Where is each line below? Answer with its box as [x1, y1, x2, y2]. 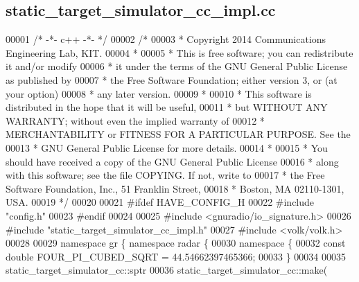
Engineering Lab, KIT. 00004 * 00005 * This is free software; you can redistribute [6, 45, 353, 60]
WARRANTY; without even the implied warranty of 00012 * [6, 113, 265, 127]
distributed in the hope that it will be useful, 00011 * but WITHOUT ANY [6, 100, 328, 114]
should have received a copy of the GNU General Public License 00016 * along [6, 154, 339, 168]
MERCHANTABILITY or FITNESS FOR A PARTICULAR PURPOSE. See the [6, 127, 351, 141]
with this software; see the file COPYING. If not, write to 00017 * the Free [6, 168, 325, 182]
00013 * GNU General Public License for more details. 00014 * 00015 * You [6, 140, 328, 155]
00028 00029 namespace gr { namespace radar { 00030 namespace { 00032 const [6, 236, 346, 250]
